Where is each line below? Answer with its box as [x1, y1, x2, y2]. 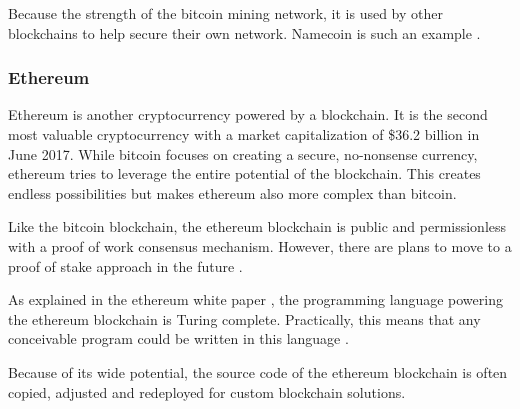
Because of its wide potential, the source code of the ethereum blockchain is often [8, 361, 508, 382]
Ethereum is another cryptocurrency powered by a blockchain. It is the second [8, 104, 488, 125]
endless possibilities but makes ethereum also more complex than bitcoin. [8, 182, 457, 203]
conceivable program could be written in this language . [8, 328, 349, 349]
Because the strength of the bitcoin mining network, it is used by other [8, 3, 443, 23]
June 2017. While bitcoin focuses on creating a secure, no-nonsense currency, [8, 143, 478, 164]
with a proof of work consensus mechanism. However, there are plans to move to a [8, 235, 512, 256]
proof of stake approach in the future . [8, 255, 243, 276]
